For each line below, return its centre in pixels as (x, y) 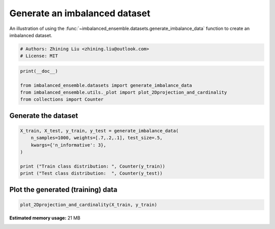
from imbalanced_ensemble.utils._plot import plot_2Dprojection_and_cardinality (123, 92)
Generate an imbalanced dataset (80, 13)
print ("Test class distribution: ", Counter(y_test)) (91, 173)
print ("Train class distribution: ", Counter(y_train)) (93, 166)
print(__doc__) (39, 71)
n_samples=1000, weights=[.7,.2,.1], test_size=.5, (97, 138)
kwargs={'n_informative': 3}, (68, 145)
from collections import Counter (62, 100)
